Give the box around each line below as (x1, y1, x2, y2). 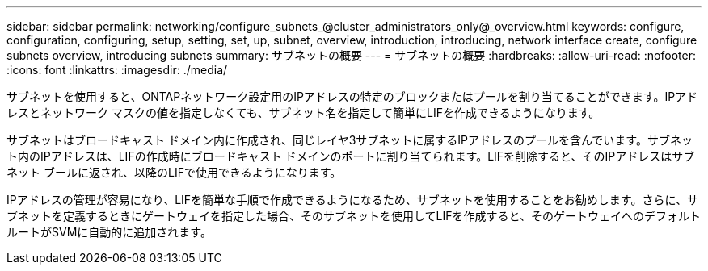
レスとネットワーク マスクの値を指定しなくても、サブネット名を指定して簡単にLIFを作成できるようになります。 (6, 106, 601, 119)
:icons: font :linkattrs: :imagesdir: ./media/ (6, 63, 228, 77)
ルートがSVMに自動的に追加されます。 (6, 225, 212, 239)
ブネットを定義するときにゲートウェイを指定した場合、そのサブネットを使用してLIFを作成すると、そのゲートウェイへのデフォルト (6, 209, 701, 223)
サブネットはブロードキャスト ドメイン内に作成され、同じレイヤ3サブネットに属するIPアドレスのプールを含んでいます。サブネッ (6, 133, 693, 147)
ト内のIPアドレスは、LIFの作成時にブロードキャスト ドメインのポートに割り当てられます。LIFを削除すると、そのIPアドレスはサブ (6, 149, 695, 163)
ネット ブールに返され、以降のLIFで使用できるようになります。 (6, 165, 342, 179)
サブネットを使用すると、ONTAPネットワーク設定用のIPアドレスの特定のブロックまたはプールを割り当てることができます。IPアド (6, 90, 698, 103)
